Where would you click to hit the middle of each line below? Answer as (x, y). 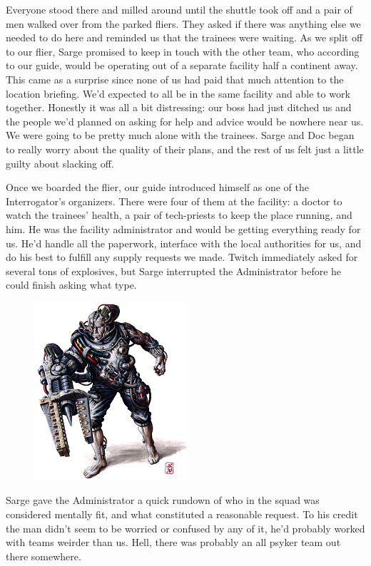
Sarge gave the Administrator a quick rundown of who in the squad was (163, 500)
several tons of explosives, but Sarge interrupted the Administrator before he (174, 271)
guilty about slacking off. (60, 163)
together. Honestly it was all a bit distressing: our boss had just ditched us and (179, 107)
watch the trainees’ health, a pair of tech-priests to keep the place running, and (179, 215)
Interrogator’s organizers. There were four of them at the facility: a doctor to (174, 201)
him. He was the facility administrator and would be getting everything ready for (183, 228)
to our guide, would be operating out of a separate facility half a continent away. (182, 65)
